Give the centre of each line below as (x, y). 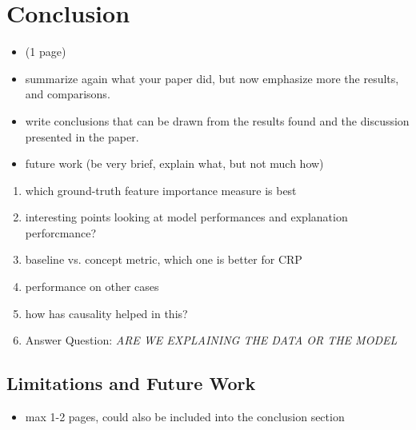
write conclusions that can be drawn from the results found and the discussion (217, 120)
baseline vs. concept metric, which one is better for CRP (164, 259)
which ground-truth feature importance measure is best (161, 190)
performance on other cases (92, 287)
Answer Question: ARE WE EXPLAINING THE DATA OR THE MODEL (211, 340)
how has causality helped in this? (106, 313)
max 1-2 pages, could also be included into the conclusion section (185, 417)
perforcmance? (61, 232)
